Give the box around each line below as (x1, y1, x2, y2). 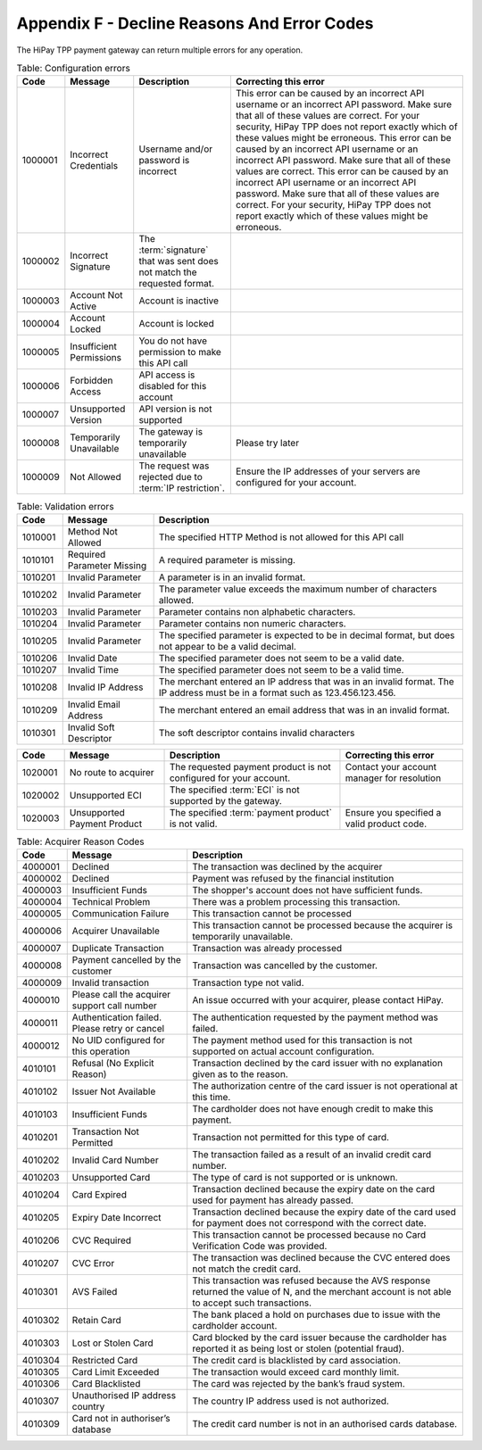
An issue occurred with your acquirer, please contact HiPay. (192, 994, 444, 1007)
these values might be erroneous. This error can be (235, 132, 452, 145)
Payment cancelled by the (71, 954, 182, 966)
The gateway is (138, 426, 204, 438)
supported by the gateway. (169, 794, 283, 807)
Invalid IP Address (67, 681, 144, 693)
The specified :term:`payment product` (169, 806, 332, 818)
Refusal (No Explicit (71, 1057, 155, 1070)
